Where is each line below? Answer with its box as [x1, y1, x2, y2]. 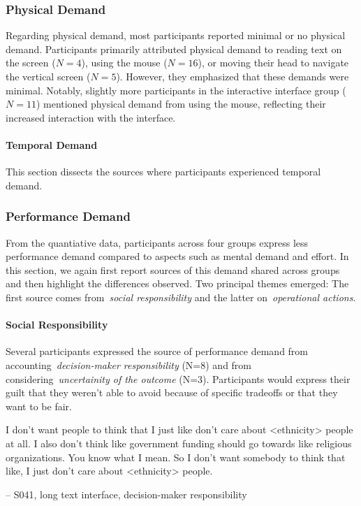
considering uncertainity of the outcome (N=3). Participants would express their [6, 371, 351, 386]
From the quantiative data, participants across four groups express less [6, 235, 309, 250]
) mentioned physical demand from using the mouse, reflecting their [36, 96, 326, 111]
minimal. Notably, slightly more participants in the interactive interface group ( [6, 82, 346, 97]
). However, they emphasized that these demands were [116, 69, 349, 83]
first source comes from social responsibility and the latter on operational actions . [6, 289, 356, 304]
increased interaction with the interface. [6, 110, 176, 124]
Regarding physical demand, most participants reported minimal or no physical [6, 28, 346, 43]
